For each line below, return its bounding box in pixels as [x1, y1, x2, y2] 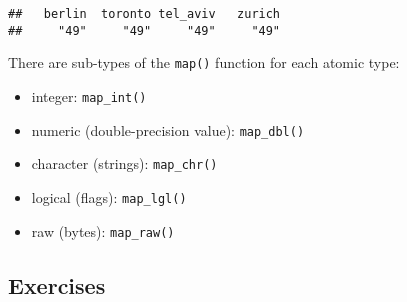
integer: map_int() [31, 85, 147, 106]
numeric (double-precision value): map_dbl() [31, 119, 305, 140]
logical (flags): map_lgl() [31, 186, 187, 207]
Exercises [8, 269, 106, 300]
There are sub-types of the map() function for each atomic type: [8, 52, 400, 73]
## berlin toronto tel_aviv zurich [8, 7, 281, 21]
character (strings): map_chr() [31, 153, 218, 174]
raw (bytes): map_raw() [31, 220, 175, 241]
